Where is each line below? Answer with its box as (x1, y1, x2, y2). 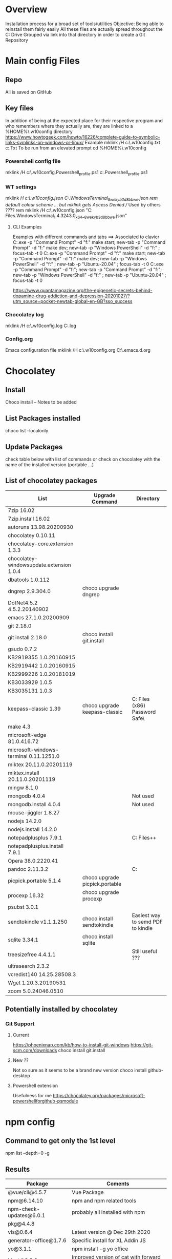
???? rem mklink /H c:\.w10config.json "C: (5, 207, 93, 213)
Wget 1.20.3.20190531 (8, 979, 67, 986)
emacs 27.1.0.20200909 (8, 614, 70, 621)
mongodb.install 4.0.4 (8, 800, 61, 808)
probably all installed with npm (71, 1209, 145, 1216)
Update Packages (5, 443, 63, 451)
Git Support (5, 1020, 35, 1027)
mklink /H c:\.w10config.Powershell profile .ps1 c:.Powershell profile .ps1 (5, 169, 148, 177)
